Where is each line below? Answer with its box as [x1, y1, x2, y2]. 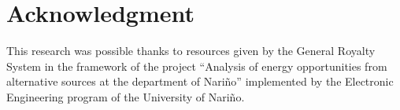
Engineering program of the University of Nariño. [6, 88, 245, 104]
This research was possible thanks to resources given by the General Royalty [6, 42, 376, 59]
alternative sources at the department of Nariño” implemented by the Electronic [6, 73, 394, 90]
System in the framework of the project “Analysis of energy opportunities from [6, 57, 387, 74]
